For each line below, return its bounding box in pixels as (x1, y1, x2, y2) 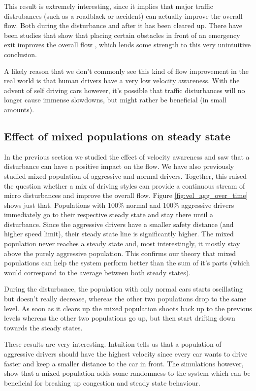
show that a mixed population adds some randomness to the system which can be (4, 368, 251, 378)
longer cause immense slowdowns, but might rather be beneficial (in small (4, 95, 226, 105)
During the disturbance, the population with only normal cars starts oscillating (4, 284, 243, 294)
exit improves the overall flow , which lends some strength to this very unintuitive (4, 39, 251, 50)
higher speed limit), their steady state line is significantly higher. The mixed (4, 228, 234, 239)
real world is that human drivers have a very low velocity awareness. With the (4, 75, 240, 86)
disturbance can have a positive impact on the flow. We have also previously (4, 161, 234, 171)
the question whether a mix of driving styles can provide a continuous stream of (4, 180, 245, 191)
